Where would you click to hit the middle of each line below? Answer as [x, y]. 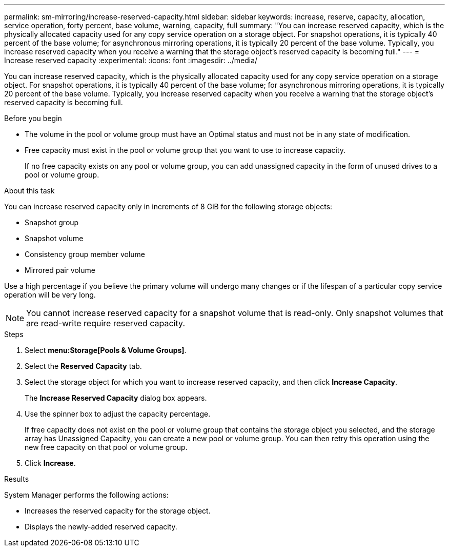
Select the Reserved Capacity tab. [83, 366]
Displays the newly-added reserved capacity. [101, 527]
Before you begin [33, 118]
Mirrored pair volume [60, 270]
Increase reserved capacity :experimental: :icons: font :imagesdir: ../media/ [131, 60]
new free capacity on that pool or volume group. [106, 447]
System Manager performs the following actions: [86, 495]
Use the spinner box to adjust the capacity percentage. [118, 414]
